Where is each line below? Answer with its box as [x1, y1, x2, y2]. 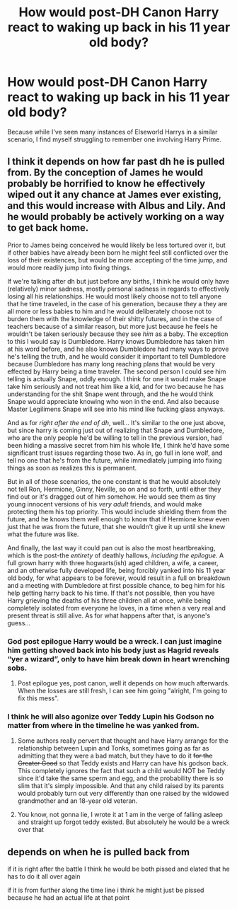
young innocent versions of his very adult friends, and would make [7, 499, 202, 508]
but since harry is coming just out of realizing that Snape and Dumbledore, [7, 426, 224, 434]
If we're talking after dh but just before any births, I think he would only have [7, 277, 230, 285]
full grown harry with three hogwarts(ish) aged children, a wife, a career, [7, 558, 219, 567]
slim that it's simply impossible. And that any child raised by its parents [17, 782, 224, 790]
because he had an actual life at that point [7, 893, 129, 902]
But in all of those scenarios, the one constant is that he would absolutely [7, 477, 221, 485]
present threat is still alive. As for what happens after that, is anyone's [7, 611, 211, 620]
